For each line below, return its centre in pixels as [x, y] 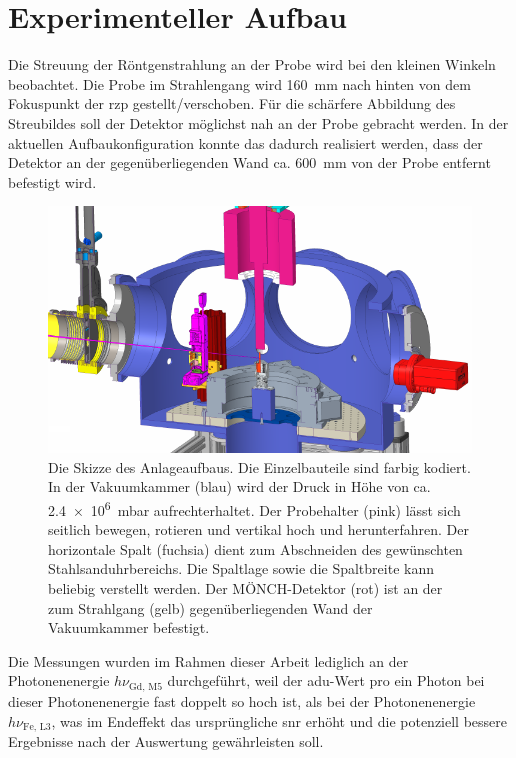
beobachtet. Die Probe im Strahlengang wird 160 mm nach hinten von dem [239, 83]
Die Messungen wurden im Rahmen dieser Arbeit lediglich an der [208, 660]
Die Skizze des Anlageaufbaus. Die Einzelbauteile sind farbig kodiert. [259, 466]
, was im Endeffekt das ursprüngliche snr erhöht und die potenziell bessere [279, 720]
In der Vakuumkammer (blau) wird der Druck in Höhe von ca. [239, 486]
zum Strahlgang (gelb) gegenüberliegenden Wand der [210, 607]
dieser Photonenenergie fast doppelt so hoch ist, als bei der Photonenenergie [242, 700]
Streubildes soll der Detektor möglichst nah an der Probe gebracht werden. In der [258, 122]
